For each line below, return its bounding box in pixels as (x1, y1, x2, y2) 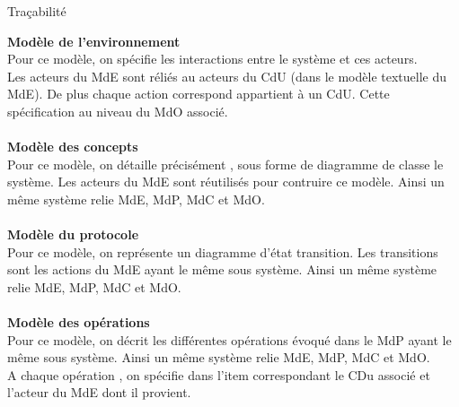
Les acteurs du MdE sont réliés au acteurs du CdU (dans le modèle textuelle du (7, 66, 446, 85)
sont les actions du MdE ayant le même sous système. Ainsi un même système (7, 260, 437, 279)
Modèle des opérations (7, 313, 150, 332)
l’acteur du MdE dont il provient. (7, 383, 191, 402)
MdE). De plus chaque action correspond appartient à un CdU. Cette (7, 84, 390, 103)
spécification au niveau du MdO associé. (7, 101, 228, 120)
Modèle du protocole (7, 225, 139, 244)
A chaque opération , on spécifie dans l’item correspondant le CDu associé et (7, 365, 430, 384)
